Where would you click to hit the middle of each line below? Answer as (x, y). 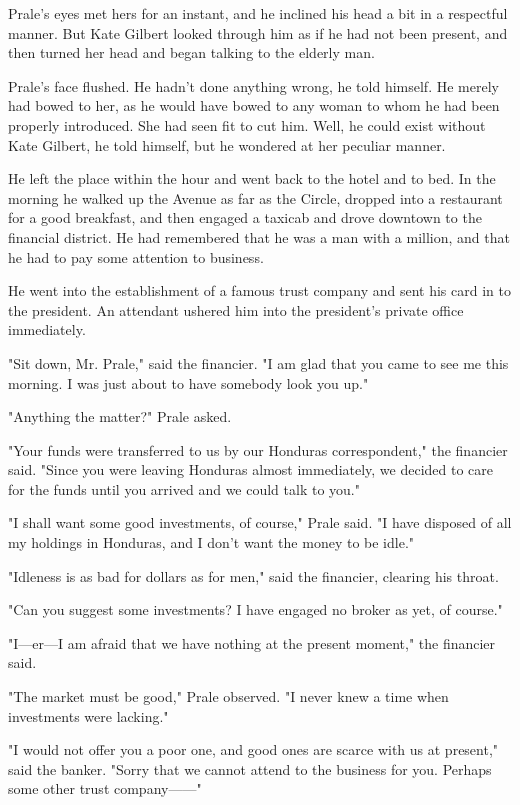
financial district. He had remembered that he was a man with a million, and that (259, 236)
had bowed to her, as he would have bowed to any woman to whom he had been (254, 105)
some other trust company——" (105, 788)
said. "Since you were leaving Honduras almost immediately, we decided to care (251, 469)
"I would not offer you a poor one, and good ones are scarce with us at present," (253, 749)
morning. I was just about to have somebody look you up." (188, 382)
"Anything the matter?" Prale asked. (120, 416)
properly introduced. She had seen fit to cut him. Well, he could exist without (247, 124)
